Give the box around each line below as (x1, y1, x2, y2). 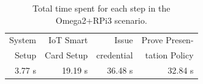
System (9, 33, 37, 46)
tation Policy (145, 49, 194, 61)
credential (96, 49, 133, 61)
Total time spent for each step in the (33, 2, 170, 14)
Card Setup (45, 49, 88, 61)
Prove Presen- (141, 33, 194, 46)
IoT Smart (48, 33, 88, 46)
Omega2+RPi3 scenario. (55, 13, 147, 26)
